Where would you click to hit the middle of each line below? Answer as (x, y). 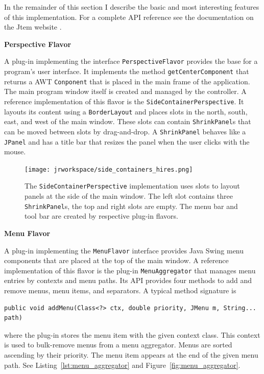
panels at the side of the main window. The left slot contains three (129, 196)
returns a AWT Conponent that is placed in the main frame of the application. (127, 81)
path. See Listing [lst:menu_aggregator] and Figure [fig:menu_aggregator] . (122, 365)
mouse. (15, 151)
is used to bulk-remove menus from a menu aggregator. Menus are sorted (118, 345)
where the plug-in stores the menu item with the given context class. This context (132, 334)
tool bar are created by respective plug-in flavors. (101, 216)
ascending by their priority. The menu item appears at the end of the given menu (131, 355)
